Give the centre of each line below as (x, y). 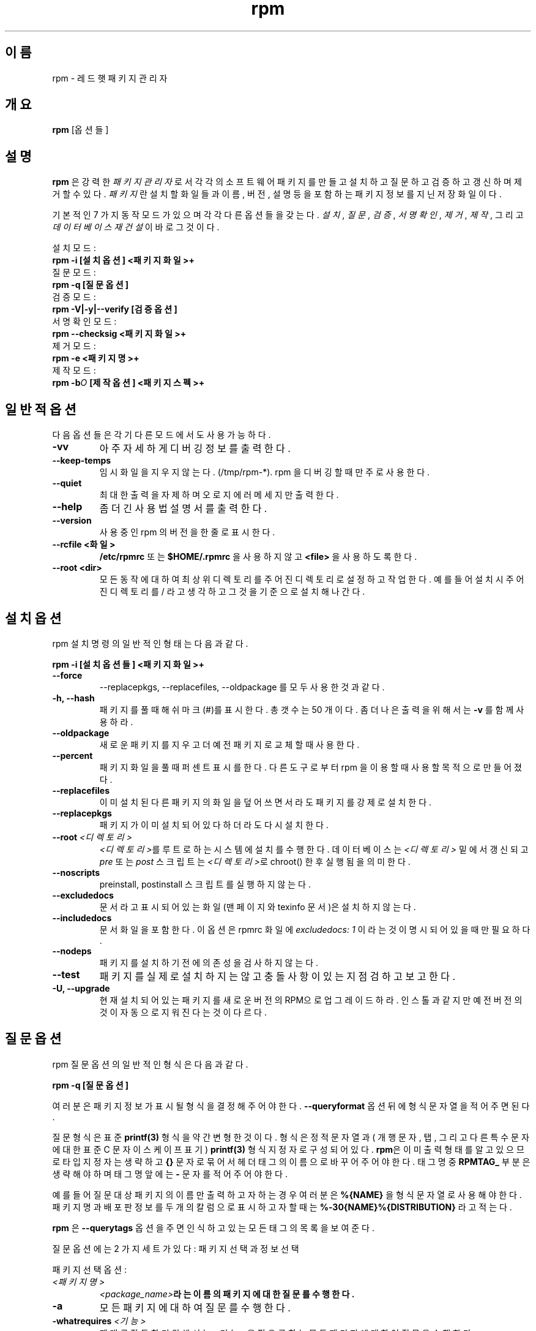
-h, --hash (73, 698)
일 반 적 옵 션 (41, 409)
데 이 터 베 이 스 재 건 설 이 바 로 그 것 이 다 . (136, 227)
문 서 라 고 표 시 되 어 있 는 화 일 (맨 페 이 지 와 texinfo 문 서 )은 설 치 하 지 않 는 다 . (258, 907)
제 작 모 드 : (74, 371)
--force (67, 675)
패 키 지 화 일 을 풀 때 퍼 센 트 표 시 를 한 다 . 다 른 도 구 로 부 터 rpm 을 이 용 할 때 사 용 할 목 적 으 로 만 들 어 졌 (311, 767)
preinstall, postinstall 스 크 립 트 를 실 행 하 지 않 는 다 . (205, 884)
